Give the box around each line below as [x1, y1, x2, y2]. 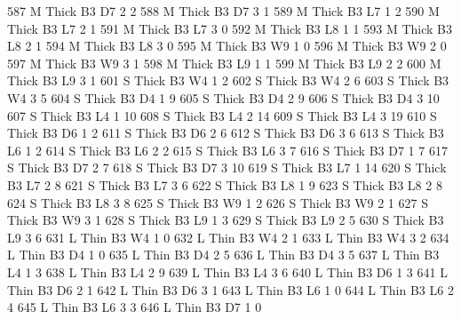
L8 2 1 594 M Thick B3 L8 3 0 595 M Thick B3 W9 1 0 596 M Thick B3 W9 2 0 [7, 36, 447, 55]
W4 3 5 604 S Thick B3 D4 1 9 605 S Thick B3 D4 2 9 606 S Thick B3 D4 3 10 [7, 88, 440, 107]
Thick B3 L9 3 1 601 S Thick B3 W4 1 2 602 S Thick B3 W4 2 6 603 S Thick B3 [7, 71, 449, 90]
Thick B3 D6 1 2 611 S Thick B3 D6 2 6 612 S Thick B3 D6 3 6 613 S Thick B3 [7, 124, 444, 142]
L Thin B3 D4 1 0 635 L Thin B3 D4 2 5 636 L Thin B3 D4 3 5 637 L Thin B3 [7, 245, 440, 264]
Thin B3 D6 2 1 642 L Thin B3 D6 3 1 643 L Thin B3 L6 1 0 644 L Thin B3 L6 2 [7, 280, 454, 299]
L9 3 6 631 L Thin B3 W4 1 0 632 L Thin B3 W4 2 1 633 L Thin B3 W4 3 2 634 [7, 227, 449, 246]
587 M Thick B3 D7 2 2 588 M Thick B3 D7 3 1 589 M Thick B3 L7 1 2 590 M [7, 2, 440, 20]
